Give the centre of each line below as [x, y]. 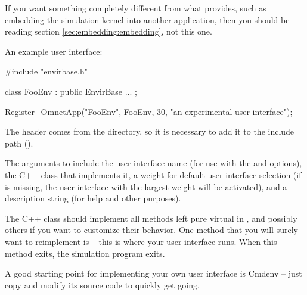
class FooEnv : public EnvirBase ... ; [71, 91]
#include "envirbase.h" [46, 71]
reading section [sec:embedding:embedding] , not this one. [108, 31]
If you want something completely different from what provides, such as [136, 8]
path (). [19, 143]
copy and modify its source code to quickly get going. [102, 285]
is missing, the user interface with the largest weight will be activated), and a [146, 186]
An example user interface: [54, 51]
